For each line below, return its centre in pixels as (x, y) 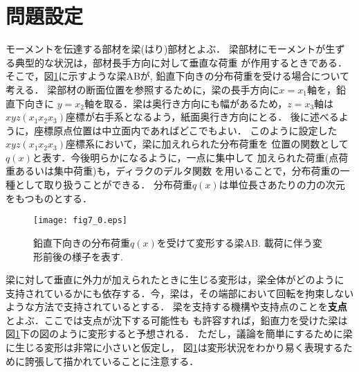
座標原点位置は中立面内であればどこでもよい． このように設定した (186, 130)
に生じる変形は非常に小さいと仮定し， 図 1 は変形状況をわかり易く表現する (174, 347)
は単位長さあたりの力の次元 (282, 185)
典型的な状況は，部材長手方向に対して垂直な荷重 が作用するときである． (181, 62)
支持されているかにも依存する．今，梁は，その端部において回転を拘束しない (180, 293)
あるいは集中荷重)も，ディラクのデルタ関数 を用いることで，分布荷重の (177, 171)
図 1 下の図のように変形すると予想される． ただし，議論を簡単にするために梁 (179, 334)
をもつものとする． (49, 198)
